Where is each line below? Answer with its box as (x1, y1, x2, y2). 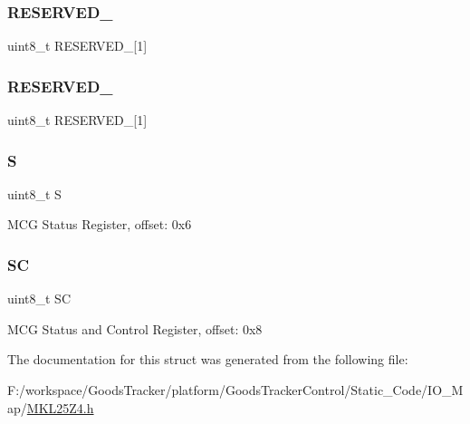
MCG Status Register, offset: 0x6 (7, 215, 192, 234)
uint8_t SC (7, 289, 72, 308)
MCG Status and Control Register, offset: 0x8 (7, 319, 263, 338)
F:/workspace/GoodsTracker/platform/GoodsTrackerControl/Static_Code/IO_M (7, 381, 464, 400)
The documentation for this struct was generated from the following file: (7, 350, 408, 369)
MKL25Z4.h (26, 398, 94, 417)
